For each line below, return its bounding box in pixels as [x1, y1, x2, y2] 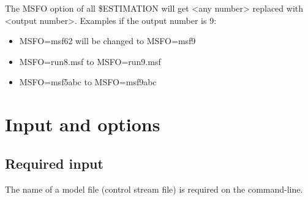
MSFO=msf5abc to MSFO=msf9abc [19, 75, 157, 88]
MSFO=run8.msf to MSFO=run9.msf [19, 55, 161, 67]
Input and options [5, 112, 160, 137]
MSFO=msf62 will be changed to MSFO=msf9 [19, 34, 196, 47]
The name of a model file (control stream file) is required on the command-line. [5, 182, 303, 195]
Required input [5, 153, 103, 172]
